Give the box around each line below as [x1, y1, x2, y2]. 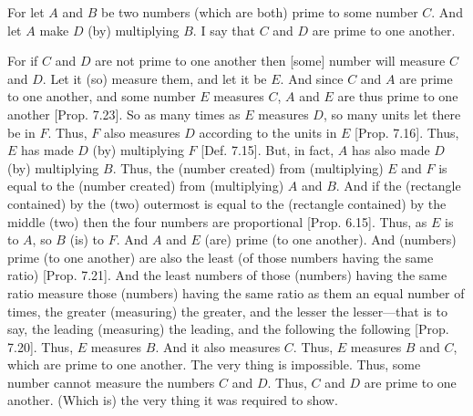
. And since [280, 68, 344, 88]
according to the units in [199, 122, 337, 141]
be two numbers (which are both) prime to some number [101, 3, 418, 21]
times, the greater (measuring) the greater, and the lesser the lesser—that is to [7, 301, 447, 320]
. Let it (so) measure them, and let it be [42, 68, 267, 88]
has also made [351, 140, 430, 160]
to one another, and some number [7, 87, 196, 106]
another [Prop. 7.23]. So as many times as [7, 104, 241, 123]
